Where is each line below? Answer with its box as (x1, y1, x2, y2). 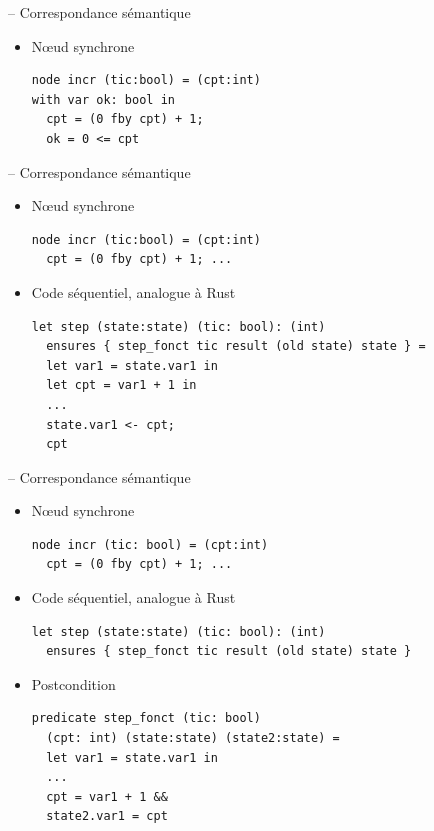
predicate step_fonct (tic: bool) (31, 711, 261, 726)
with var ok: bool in (31, 92, 175, 107)
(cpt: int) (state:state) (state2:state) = (46, 731, 340, 746)
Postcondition (31, 673, 116, 694)
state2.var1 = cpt (46, 809, 168, 824)
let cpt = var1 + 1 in (46, 378, 197, 393)
